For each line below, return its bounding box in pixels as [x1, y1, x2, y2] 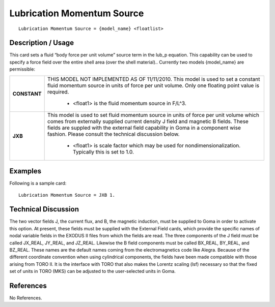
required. [47, 88, 69, 95]
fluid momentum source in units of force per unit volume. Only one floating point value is [47, 82, 260, 89]
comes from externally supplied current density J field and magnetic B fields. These [47, 117, 249, 125]
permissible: [9, 66, 36, 72]
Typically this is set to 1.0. [73, 148, 134, 155]
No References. [9, 295, 42, 301]
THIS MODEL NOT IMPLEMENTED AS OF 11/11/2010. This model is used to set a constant [47, 75, 260, 82]
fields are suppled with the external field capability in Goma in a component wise [47, 124, 241, 131]
